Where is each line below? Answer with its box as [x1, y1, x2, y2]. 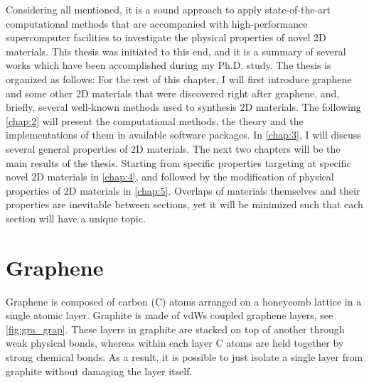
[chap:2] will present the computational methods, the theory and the [6, 113, 304, 128]
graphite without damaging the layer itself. [6, 363, 193, 378]
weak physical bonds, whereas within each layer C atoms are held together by [6, 335, 344, 350]
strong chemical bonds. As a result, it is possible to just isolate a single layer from [6, 350, 363, 364]
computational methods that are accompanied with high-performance [6, 16, 308, 31]
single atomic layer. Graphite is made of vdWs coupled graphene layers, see [6, 308, 333, 323]
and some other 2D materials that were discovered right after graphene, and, [6, 85, 340, 100]
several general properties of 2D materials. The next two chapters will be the [6, 141, 341, 156]
